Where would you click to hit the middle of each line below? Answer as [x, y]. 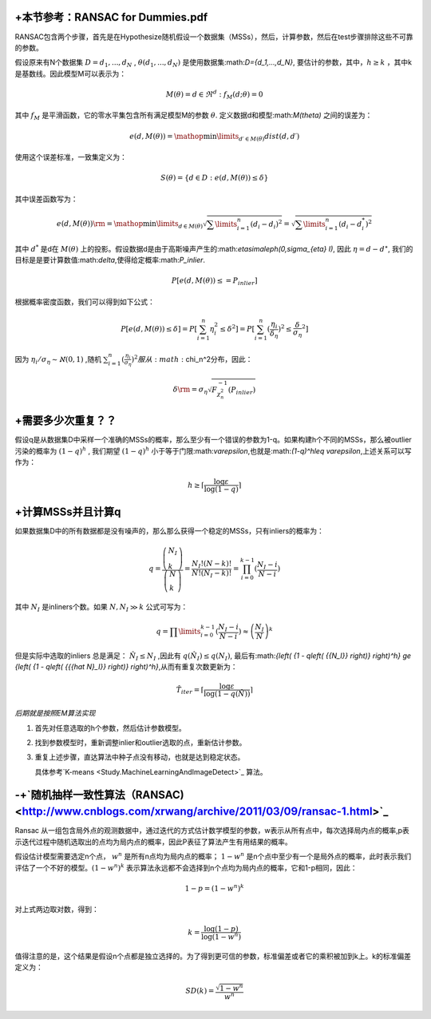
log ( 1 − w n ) [221, 936]
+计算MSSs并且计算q [68, 511]
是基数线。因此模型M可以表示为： [71, 73]
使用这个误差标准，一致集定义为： [71, 157]
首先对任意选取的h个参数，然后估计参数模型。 [111, 728]
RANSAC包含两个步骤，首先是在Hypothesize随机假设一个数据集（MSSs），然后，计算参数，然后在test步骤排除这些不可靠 [214, 37]
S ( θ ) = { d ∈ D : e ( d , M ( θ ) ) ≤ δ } [214, 178]
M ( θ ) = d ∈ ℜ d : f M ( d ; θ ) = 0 [214, 95]
